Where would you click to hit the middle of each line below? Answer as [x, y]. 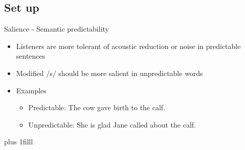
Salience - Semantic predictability [57, 29]
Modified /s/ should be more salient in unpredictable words [109, 73]
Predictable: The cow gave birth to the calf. [97, 107]
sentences [31, 56]
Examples [31, 90]
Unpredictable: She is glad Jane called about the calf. [112, 124]
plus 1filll [19, 142]
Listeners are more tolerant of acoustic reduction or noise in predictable [128, 46]
